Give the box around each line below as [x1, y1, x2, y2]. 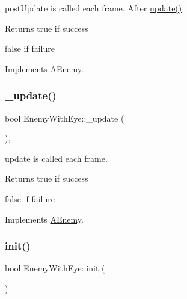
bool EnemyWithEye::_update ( [5, 111, 124, 124]
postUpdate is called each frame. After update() [5, 2, 182, 14]
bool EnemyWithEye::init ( [5, 262, 105, 274]
